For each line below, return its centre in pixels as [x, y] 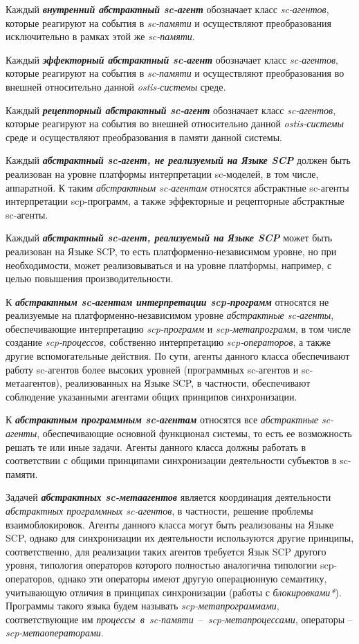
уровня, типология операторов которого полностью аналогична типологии [162, 565]
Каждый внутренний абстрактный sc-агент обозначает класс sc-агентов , [167, 9]
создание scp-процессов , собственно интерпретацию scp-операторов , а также [168, 342]
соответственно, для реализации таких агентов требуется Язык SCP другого [166, 551]
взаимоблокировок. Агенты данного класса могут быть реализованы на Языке [170, 524]
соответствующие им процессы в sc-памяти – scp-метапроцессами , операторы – [179, 619]
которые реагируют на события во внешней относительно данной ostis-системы [175, 123]
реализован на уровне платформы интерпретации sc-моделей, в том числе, [162, 173]
